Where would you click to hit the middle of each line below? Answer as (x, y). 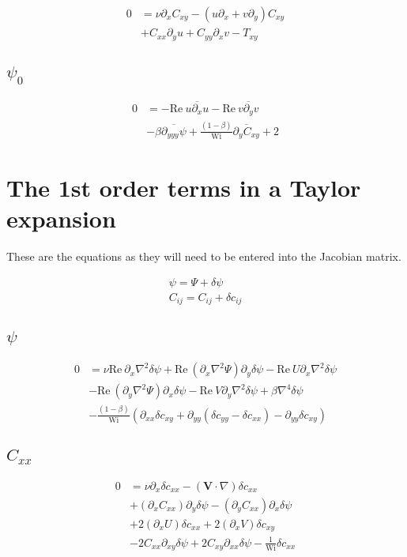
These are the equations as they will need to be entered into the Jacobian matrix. (204, 256)
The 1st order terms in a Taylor (184, 188)
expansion (61, 218)
